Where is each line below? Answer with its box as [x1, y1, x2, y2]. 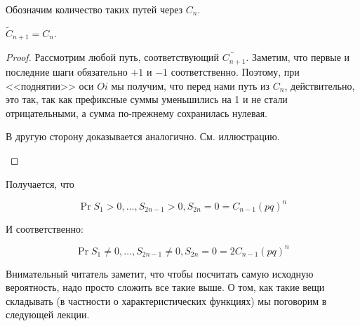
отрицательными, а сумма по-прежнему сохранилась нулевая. [6, 105, 267, 120]
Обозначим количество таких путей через [6, 2, 183, 16]
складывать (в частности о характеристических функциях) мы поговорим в [6, 293, 327, 308]
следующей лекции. [6, 307, 90, 322]
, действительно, [284, 78, 355, 93]
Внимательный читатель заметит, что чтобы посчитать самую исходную [6, 266, 314, 280]
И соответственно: [6, 221, 84, 236]
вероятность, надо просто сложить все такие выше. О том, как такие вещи [6, 280, 325, 294]
